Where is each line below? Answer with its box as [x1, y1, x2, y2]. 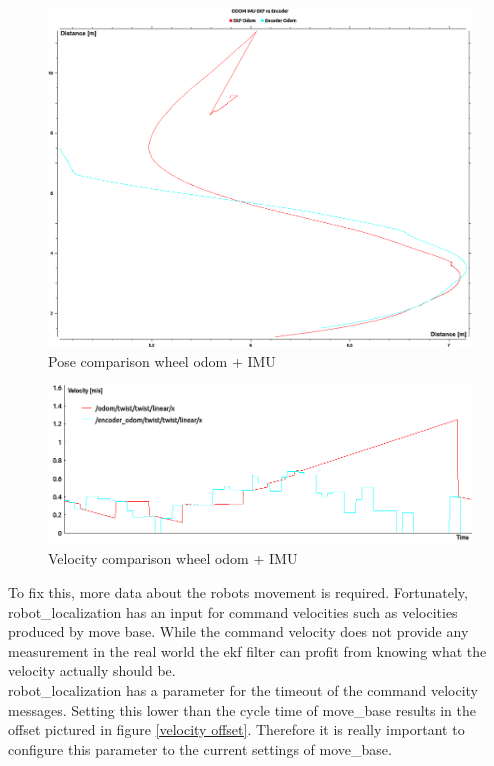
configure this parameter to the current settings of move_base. [8, 738, 392, 759]
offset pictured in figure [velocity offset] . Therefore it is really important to [8, 719, 465, 740]
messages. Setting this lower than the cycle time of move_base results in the [8, 699, 476, 720]
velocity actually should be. [8, 660, 176, 681]
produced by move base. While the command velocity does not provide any [8, 621, 469, 642]
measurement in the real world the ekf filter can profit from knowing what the [8, 640, 487, 661]
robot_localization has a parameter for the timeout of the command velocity [8, 680, 479, 701]
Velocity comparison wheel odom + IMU [48, 548, 298, 569]
